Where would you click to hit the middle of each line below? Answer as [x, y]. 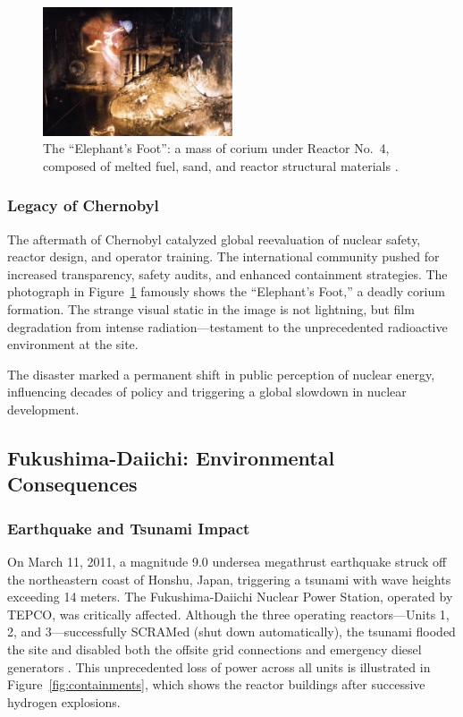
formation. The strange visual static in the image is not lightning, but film [211, 309]
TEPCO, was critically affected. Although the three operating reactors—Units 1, [228, 614]
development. [43, 410]
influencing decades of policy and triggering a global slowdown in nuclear [207, 392]
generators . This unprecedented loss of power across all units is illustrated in [219, 666]
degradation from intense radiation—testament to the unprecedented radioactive [227, 326]
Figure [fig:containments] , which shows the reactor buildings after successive [216, 684]
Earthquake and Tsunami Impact [129, 528]
